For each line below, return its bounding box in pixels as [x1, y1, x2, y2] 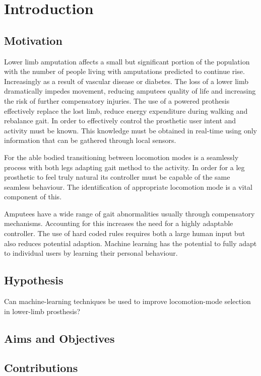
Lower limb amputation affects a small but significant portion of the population [4, 56, 250, 66]
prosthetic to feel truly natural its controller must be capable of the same [4, 172, 230, 182]
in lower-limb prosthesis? [4, 306, 81, 316]
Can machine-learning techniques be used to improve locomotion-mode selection [4, 296, 251, 307]
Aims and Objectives [4, 330, 115, 346]
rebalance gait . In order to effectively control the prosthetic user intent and [4, 115, 236, 126]
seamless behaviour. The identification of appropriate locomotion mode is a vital [4, 181, 252, 192]
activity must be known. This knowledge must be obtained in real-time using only [4, 125, 257, 135]
